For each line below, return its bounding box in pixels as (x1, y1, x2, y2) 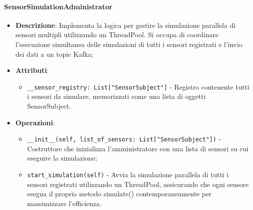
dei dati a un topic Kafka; (15, 48, 93, 59)
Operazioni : (15, 117, 55, 127)
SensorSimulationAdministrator (4, 1, 113, 11)
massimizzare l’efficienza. (27, 198, 102, 208)
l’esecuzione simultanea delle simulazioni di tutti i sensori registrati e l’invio (15, 39, 243, 49)
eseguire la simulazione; (27, 153, 97, 163)
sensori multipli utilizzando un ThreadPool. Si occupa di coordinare (15, 29, 219, 40)
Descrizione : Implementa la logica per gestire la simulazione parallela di (15, 20, 236, 30)
